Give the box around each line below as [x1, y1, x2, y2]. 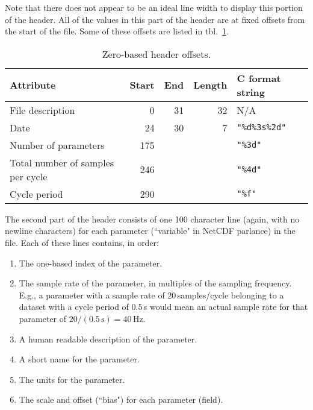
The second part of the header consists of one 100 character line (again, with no [5, 212, 300, 225]
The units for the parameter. [19, 373, 125, 385]
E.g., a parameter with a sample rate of [19, 288, 165, 301]
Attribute [10, 78, 56, 92]
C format [237, 71, 281, 85]
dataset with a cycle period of [19, 300, 129, 313]
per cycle [10, 169, 48, 183]
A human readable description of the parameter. [19, 332, 197, 345]
